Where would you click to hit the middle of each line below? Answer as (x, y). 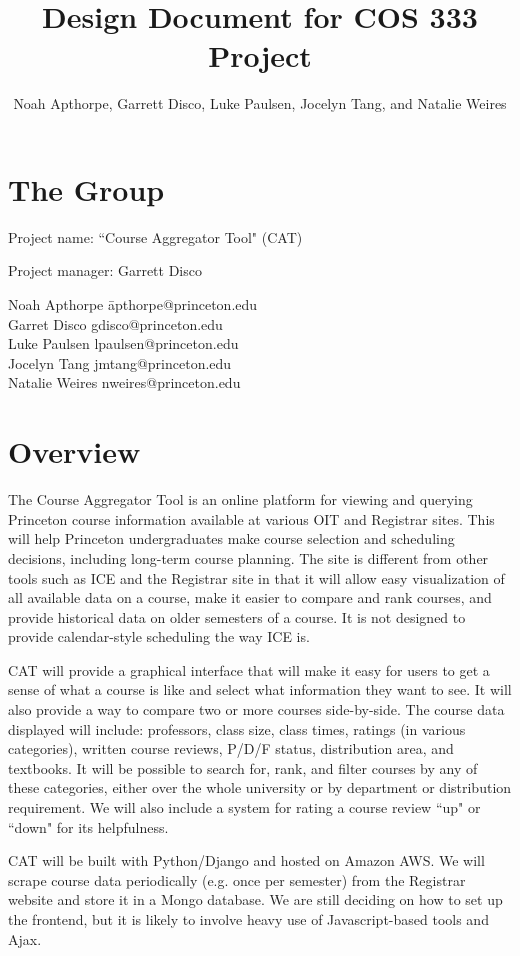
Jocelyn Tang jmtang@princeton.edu (120, 362)
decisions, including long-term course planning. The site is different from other (248, 557)
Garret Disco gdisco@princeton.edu (115, 323)
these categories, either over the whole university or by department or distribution (260, 787)
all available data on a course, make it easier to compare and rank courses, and (250, 597)
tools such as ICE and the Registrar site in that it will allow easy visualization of (256, 577)
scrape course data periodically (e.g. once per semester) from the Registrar (237, 879)
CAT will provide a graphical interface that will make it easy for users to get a (249, 669)
